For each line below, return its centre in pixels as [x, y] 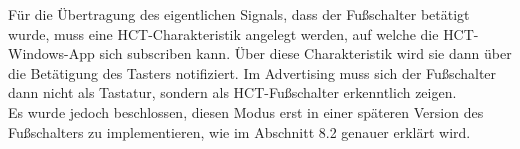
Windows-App [51, 53]
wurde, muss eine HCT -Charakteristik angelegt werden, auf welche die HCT [241, 33]
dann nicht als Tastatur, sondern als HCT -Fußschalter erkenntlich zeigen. [232, 92]
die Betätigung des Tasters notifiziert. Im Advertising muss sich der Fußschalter [252, 72]
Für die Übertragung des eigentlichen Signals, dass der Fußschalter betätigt [239, 14]
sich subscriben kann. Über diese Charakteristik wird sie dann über [305, 53]
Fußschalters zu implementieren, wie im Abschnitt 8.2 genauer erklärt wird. [239, 131]
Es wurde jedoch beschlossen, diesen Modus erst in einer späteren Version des [246, 111]
